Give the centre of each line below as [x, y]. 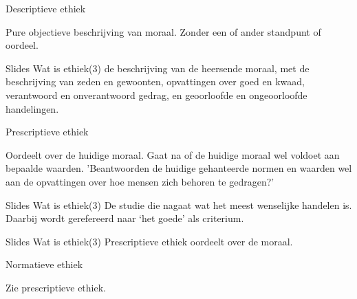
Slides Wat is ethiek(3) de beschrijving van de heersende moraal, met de [158, 68]
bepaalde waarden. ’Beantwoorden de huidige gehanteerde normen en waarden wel [179, 168]
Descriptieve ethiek [46, 8]
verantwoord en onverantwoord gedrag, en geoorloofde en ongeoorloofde [156, 95]
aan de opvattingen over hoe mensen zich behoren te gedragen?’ [140, 181]
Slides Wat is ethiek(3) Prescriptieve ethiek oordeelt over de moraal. [149, 241]
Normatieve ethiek [44, 264]
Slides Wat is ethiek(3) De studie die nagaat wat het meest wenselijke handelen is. [179, 204]
